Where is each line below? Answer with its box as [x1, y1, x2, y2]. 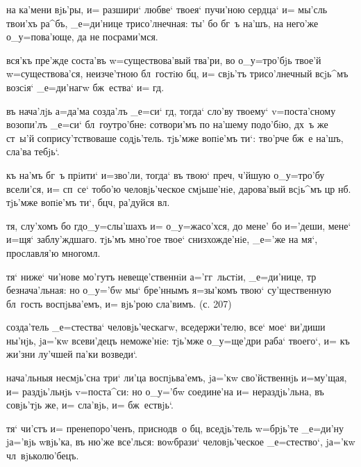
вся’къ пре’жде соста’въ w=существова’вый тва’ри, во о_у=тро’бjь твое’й [6, 52, 321, 67]
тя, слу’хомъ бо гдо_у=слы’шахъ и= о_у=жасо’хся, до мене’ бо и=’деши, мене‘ [6, 218, 351, 232]
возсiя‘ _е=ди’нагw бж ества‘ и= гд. [6, 79, 165, 94]
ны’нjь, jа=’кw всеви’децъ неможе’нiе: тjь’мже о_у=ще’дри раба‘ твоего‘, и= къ [6, 333, 350, 347]
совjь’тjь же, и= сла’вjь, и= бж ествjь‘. [6, 397, 174, 412]
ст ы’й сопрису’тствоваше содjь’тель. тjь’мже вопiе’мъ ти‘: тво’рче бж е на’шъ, [6, 130, 344, 145]
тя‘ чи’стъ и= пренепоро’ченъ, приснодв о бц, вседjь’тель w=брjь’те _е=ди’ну [6, 420, 344, 435]
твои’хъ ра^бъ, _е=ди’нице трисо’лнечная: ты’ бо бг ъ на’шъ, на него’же [6, 15, 319, 30]
